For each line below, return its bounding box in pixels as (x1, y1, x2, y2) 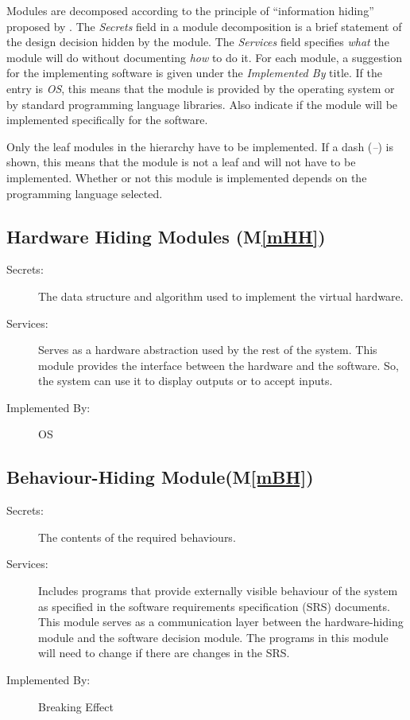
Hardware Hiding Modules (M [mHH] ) (6, 224, 326, 248)
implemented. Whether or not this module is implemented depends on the (6, 169, 367, 185)
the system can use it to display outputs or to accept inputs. (38, 372, 333, 389)
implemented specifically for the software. (6, 111, 208, 128)
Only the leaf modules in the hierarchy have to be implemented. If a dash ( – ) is (6, 138, 393, 154)
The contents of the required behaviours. (38, 528, 236, 545)
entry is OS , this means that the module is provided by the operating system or (6, 80, 395, 96)
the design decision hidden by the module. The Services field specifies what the (6, 33, 389, 50)
